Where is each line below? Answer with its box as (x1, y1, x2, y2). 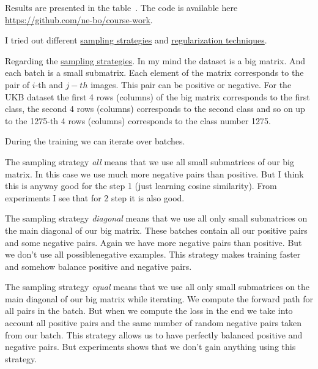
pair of (5, 78, 30, 91)
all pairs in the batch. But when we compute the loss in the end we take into (5, 304, 293, 317)
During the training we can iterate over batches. (5, 135, 185, 147)
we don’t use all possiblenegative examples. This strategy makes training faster (5, 248, 301, 261)
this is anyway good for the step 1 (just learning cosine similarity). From (5, 179, 277, 192)
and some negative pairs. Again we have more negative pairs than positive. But (5, 236, 302, 248)
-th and (35, 78, 63, 91)
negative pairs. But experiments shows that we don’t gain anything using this (5, 340, 296, 353)
